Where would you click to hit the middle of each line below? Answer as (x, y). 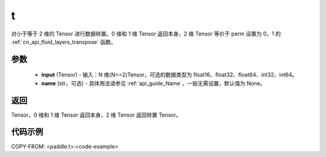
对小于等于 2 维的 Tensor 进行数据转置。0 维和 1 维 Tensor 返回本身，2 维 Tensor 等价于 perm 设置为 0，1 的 (146, 34)
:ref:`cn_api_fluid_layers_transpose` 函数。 (64, 42)
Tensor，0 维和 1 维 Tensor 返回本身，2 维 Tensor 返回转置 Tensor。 (96, 115)
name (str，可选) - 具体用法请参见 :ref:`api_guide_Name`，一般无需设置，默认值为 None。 (153, 83)
